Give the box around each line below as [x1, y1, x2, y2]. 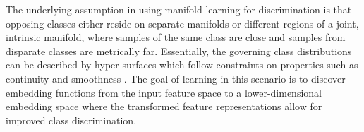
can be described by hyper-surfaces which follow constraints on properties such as [6, 57, 358, 72]
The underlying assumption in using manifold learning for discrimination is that [6, 2, 352, 16]
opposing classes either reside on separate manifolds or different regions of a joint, [6, 16, 359, 30]
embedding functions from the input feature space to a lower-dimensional [6, 85, 322, 100]
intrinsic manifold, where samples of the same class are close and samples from [6, 30, 346, 44]
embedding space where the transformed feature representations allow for [6, 99, 322, 114]
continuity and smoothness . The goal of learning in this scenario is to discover [6, 71, 346, 85]
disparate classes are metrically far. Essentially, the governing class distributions [6, 43, 352, 58]
